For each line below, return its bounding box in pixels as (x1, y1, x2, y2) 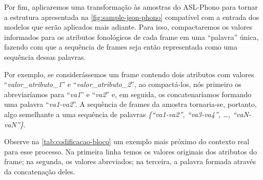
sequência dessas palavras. (4, 51, 86, 62)
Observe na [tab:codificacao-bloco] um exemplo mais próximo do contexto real (4, 136, 250, 147)
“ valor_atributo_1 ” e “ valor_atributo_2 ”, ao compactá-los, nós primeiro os (4, 79, 241, 89)
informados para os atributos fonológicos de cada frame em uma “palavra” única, (4, 31, 259, 42)
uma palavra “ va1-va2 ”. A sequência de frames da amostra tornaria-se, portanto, (4, 99, 257, 109)
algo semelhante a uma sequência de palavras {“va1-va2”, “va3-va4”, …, (4, 108, 230, 119)
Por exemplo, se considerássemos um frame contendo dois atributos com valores (4, 69, 254, 79)
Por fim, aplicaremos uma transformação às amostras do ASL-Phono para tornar (4, 2, 258, 12)
